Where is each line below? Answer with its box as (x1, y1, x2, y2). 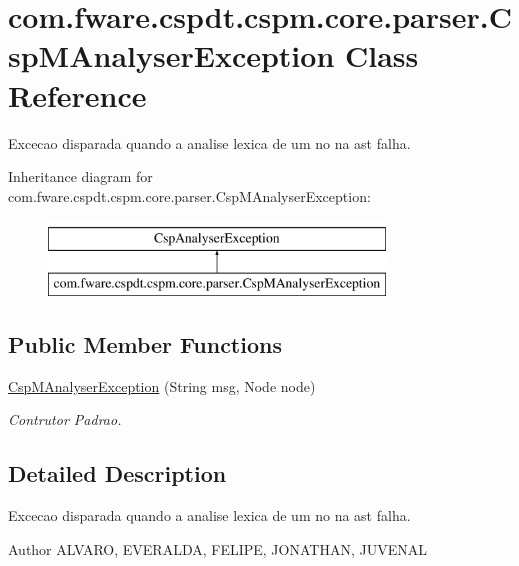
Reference (8, 74, 147, 115)
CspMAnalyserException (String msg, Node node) (8, 375, 316, 396)
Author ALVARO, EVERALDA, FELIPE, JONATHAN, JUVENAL (8, 538, 427, 559)
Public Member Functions (8, 328, 282, 359)
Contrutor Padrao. (8, 409, 122, 430)
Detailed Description (8, 458, 227, 489)
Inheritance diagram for (8, 166, 153, 187)
